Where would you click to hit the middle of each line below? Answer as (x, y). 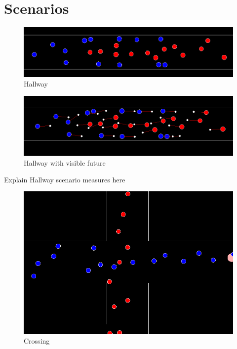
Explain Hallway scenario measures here (65, 179)
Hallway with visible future (65, 162)
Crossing (37, 341)
